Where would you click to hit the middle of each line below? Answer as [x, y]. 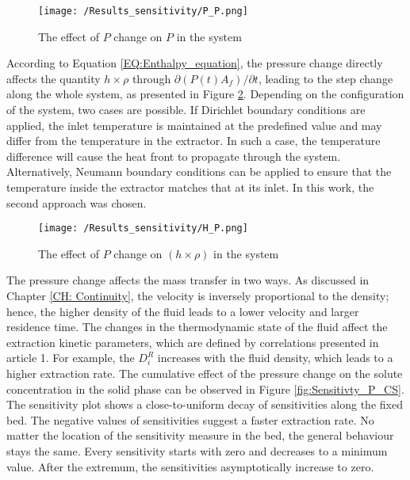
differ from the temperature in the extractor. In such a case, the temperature [194, 141]
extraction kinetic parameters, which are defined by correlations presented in [193, 342]
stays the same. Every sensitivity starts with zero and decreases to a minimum [197, 450]
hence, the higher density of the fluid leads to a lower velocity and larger [183, 311]
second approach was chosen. [77, 202]
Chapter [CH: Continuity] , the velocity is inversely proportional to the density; [198, 296]
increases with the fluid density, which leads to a [275, 358]
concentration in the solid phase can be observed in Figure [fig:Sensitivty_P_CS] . [205, 389]
